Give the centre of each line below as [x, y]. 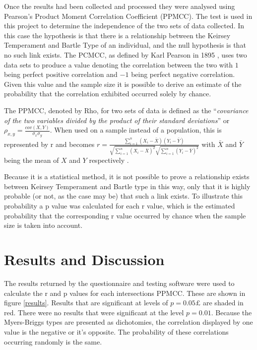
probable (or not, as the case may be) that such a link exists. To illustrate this [123, 196]
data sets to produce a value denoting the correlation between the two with [119, 64]
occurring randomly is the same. [53, 341]
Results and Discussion [84, 259]
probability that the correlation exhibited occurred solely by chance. [108, 94]
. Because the [231, 312]
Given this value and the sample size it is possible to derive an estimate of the [123, 84]
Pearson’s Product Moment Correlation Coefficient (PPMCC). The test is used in [128, 16]
